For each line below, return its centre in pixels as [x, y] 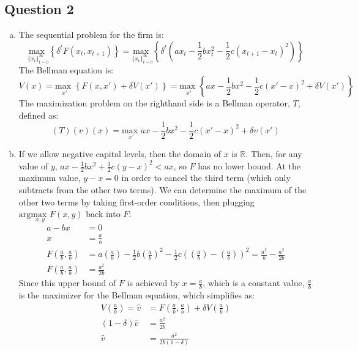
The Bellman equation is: [66, 69]
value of [33, 165]
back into [103, 214]
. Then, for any [274, 153]
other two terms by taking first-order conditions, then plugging [136, 201]
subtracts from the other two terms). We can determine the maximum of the [162, 190]
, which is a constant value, [254, 283]
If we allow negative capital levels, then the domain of [120, 153]
